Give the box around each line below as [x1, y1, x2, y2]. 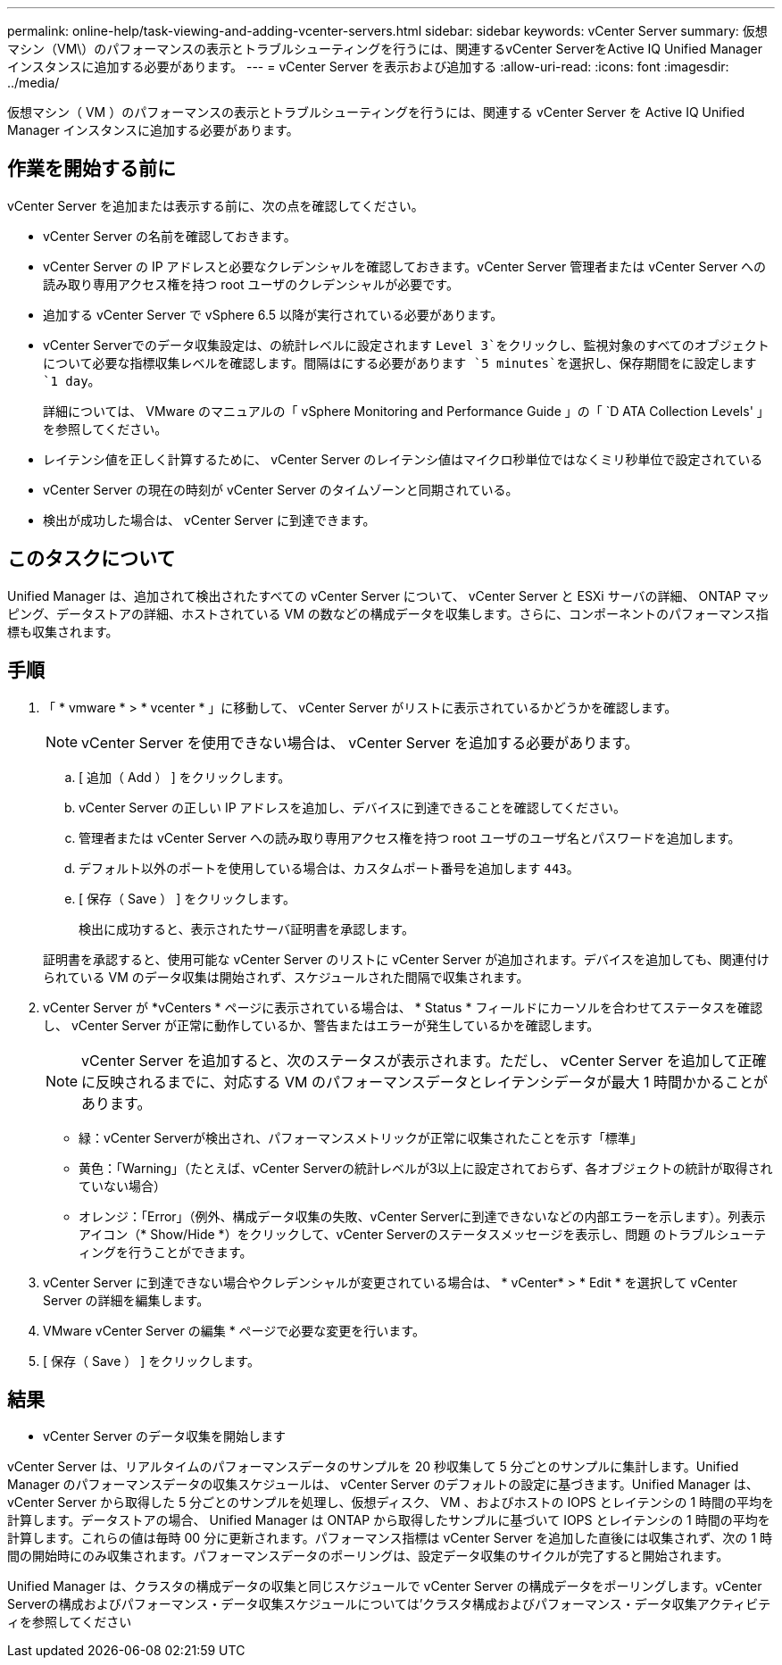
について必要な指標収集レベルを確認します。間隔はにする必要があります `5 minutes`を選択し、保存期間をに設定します [43, 355, 757, 370]
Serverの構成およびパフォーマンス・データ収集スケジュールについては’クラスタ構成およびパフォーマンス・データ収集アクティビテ [7, 1596, 771, 1612]
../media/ [7, 75, 60, 90]
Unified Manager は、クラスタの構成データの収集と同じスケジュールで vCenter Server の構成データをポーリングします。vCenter [7, 1578, 762, 1594]
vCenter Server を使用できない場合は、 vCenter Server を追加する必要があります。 [81, 733, 639, 752]
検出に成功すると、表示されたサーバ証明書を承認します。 [79, 920, 414, 937]
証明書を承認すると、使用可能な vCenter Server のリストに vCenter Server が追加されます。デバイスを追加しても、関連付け [43, 951, 770, 967]
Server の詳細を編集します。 [43, 1292, 210, 1308]
